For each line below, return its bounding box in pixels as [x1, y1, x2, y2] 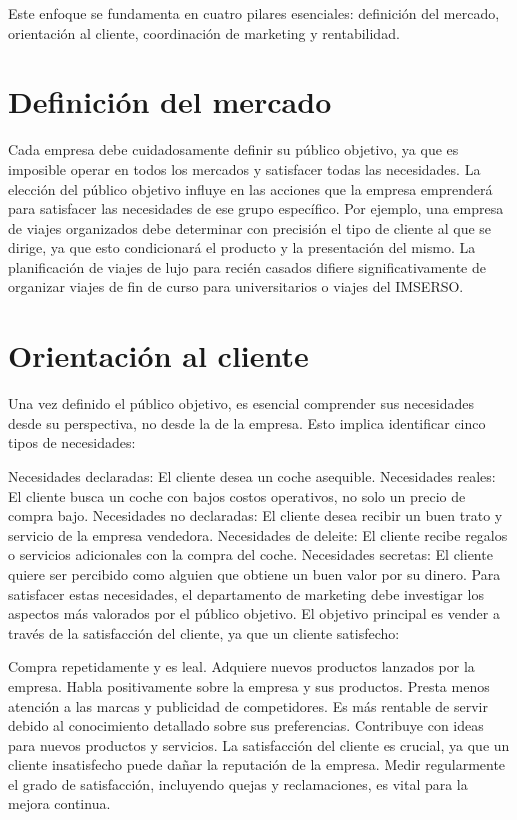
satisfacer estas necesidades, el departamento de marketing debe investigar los [8, 583, 484, 604]
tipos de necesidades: [8, 432, 136, 453]
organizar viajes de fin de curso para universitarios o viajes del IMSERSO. [8, 276, 464, 297]
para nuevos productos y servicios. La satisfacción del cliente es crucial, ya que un [8, 734, 510, 755]
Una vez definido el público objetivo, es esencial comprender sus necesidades [8, 393, 475, 414]
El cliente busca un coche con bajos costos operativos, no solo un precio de [8, 485, 466, 506]
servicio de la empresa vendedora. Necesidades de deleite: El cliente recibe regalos [8, 524, 508, 545]
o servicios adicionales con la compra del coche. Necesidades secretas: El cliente [8, 544, 493, 565]
